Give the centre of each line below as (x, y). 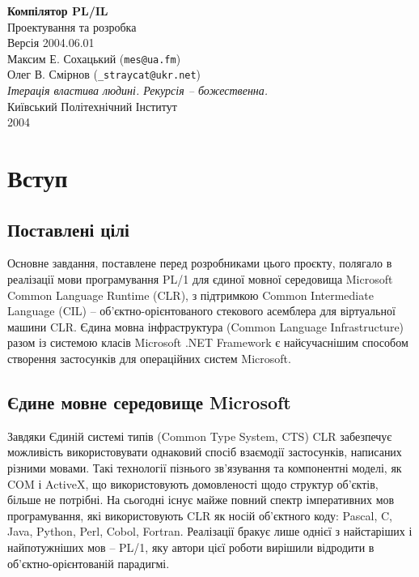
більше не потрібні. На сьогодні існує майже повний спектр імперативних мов (201, 500)
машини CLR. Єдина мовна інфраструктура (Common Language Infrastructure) (206, 326)
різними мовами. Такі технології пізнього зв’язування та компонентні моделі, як (205, 468)
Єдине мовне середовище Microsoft (149, 402)
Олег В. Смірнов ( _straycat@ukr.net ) (104, 74)
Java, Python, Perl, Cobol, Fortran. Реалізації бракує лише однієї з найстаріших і (210, 531)
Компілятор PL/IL (58, 11)
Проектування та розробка (72, 26)
